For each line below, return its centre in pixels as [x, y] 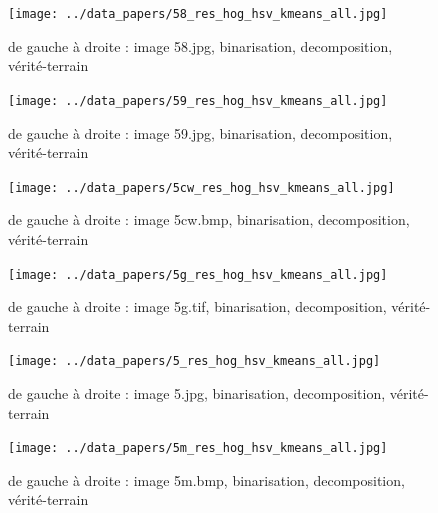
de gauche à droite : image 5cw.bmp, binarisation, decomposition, [209, 219]
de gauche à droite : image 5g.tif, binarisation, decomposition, [197, 306]
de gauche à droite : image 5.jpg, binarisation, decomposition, [197, 393]
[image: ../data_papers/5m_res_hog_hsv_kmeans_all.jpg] [198, 448]
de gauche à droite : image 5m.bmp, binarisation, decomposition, [206, 479]
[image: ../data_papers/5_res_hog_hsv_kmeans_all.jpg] [194, 361]
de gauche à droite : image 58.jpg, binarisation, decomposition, [200, 45]
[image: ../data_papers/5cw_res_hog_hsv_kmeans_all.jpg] [201, 187]
